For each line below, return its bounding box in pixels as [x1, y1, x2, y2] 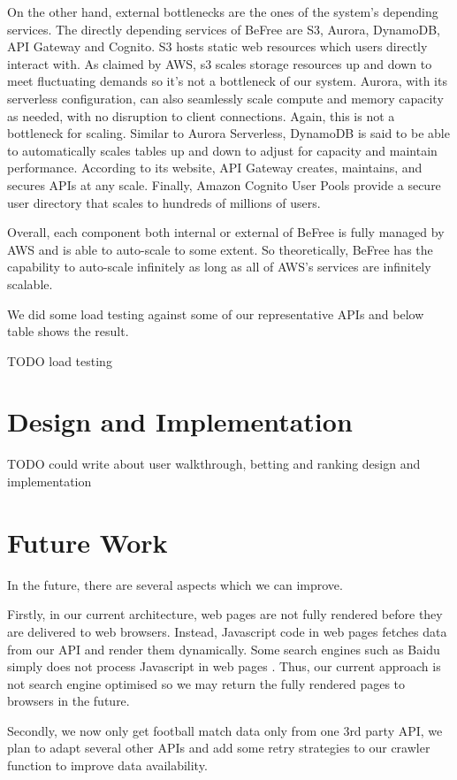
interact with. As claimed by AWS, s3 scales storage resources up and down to [7, 54, 432, 73]
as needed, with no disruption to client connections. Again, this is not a [7, 106, 395, 125]
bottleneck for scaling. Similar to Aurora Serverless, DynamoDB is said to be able [7, 124, 450, 142]
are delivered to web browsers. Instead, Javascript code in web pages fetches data [7, 622, 447, 640]
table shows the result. [7, 322, 129, 340]
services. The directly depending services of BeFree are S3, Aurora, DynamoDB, [7, 19, 440, 38]
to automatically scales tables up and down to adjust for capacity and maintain [7, 141, 438, 159]
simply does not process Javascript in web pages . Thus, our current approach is [7, 657, 441, 676]
